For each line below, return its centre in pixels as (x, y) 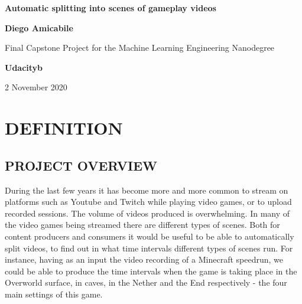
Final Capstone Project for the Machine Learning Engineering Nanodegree (140, 48)
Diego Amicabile (39, 27)
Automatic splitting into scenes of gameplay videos (111, 8)
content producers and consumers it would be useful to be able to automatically (150, 236)
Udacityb (24, 67)
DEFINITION (64, 128)
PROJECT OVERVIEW (81, 165)
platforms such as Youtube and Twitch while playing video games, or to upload (148, 202)
